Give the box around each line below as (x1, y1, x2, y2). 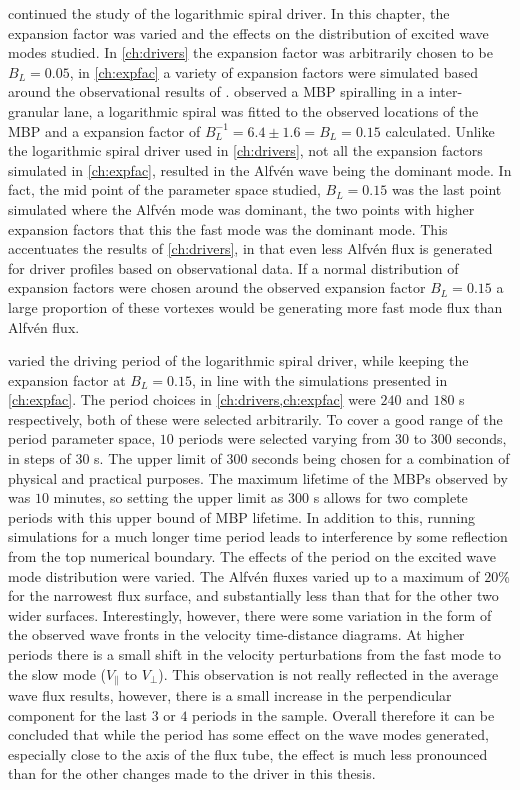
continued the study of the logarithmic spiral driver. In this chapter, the (8, 3, 450, 23)
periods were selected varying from (178, 428, 391, 449)
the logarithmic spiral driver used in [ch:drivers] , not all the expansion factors (8, 140, 483, 161)
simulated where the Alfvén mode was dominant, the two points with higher (8, 198, 475, 219)
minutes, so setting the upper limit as (53, 487, 284, 508)
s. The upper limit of (94, 448, 222, 469)
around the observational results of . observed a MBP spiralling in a (8, 81, 425, 102)
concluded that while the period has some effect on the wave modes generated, (8, 724, 489, 745)
